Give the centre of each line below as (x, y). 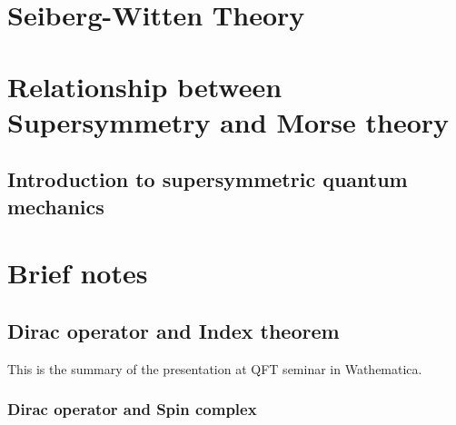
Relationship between (145, 86)
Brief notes (78, 273)
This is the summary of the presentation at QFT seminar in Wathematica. (215, 368)
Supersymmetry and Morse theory (228, 121)
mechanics (56, 206)
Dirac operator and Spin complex (132, 409)
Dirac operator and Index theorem (173, 330)
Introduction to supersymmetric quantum (208, 179)
